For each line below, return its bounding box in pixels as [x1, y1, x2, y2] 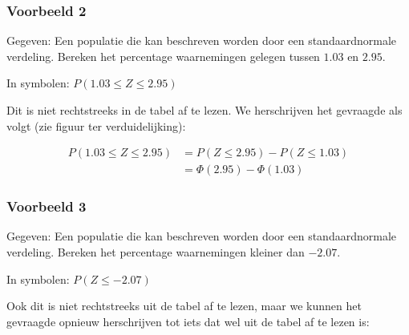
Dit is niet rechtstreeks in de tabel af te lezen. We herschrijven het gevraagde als [6, 102, 403, 118]
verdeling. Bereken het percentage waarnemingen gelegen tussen [6, 47, 320, 64]
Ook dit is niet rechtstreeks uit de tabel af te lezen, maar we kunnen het [6, 297, 362, 314]
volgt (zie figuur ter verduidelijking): [6, 117, 186, 134]
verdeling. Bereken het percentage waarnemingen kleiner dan [6, 244, 305, 260]
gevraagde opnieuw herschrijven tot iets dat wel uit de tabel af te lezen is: [6, 313, 370, 329]
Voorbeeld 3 [6, 196, 87, 216]
